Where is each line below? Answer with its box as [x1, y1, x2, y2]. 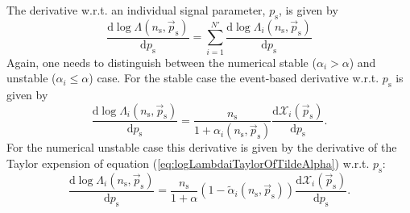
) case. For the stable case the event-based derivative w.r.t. [89, 69, 379, 86]
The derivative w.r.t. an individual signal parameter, [6, 2, 266, 18]
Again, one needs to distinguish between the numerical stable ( [6, 53, 317, 70]
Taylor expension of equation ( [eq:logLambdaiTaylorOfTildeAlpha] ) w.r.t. [6, 155, 370, 172]
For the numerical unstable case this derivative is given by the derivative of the [6, 139, 397, 156]
